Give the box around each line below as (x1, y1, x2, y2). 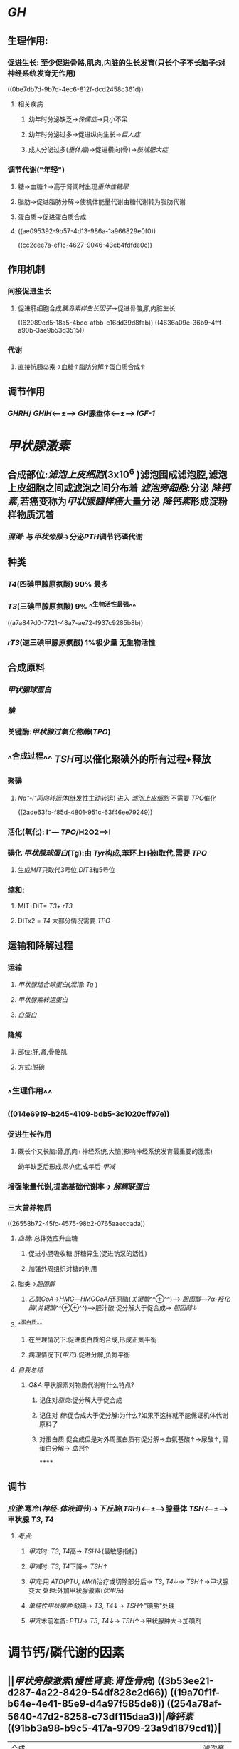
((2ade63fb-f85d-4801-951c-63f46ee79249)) (17, 808, 153, 816)
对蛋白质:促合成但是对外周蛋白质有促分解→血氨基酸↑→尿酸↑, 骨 (38, 1435, 229, 1444)
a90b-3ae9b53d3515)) (17, 325, 85, 334)
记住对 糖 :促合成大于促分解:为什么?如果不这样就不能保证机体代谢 (38, 1411, 229, 1419)
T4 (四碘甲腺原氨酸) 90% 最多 (7, 579, 109, 589)
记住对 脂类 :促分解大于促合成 (38, 1396, 122, 1404)
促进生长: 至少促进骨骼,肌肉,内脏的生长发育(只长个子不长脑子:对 (7, 58, 225, 68)
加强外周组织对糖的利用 (28, 1264, 97, 1273)
